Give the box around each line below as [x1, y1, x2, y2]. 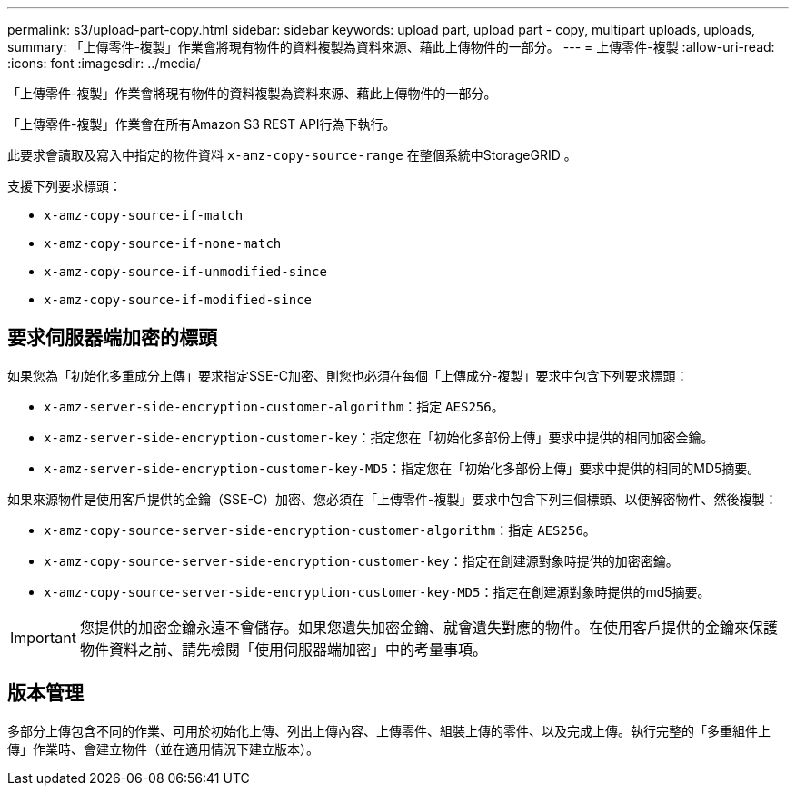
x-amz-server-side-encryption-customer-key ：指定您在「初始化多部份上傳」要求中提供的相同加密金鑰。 [44, 429, 714, 445]
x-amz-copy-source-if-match [44, 208, 244, 223]
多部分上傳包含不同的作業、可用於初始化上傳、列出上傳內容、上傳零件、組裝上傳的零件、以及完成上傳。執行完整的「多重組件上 [7, 722, 771, 738]
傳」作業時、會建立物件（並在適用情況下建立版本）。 [7, 740, 319, 757]
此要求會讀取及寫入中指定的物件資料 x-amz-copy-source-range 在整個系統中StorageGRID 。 [7, 147, 577, 163]
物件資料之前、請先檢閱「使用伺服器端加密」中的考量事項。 [79, 639, 487, 659]
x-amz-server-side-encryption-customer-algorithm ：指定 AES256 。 [44, 398, 504, 414]
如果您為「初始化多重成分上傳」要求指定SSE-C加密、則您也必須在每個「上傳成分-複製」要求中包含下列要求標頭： [7, 367, 689, 383]
